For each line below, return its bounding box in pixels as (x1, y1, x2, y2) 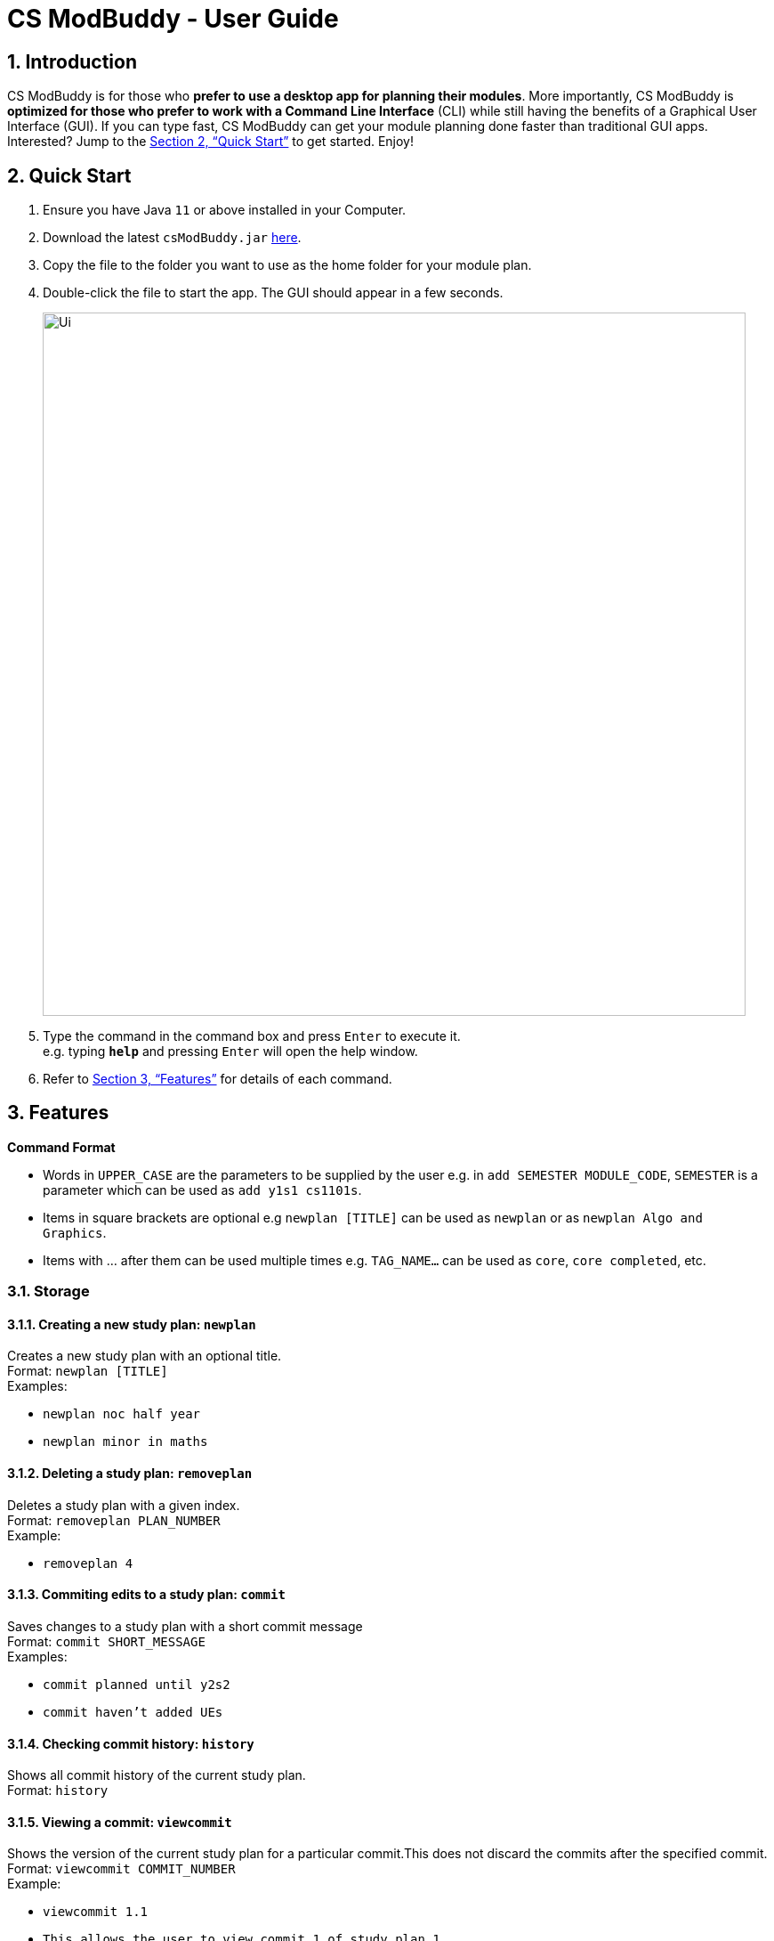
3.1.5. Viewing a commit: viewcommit (7, 1814, 232, 1830)
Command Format (7, 1139, 116, 1155)
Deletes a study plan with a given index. (7, 1497, 240, 1513)
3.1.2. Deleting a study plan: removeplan (7, 1466, 253, 1482)
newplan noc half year (43, 1407, 201, 1422)
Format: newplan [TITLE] (7, 1363, 168, 1379)
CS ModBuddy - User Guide (7, 4, 339, 34)
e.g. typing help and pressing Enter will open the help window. (43, 1044, 418, 1060)
